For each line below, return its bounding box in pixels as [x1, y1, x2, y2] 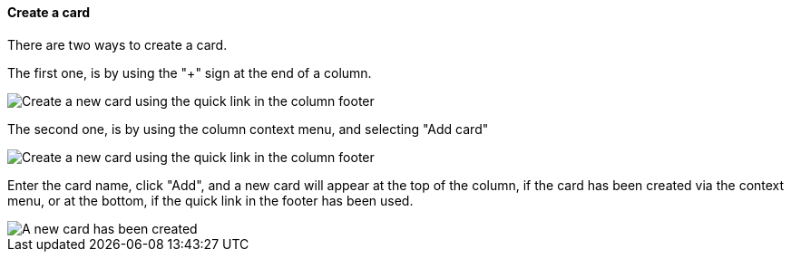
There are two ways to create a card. [7, 36, 228, 53]
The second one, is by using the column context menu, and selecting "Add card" [7, 120, 489, 137]
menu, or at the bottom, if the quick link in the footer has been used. [7, 192, 414, 208]
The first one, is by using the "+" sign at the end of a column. [7, 64, 372, 81]
